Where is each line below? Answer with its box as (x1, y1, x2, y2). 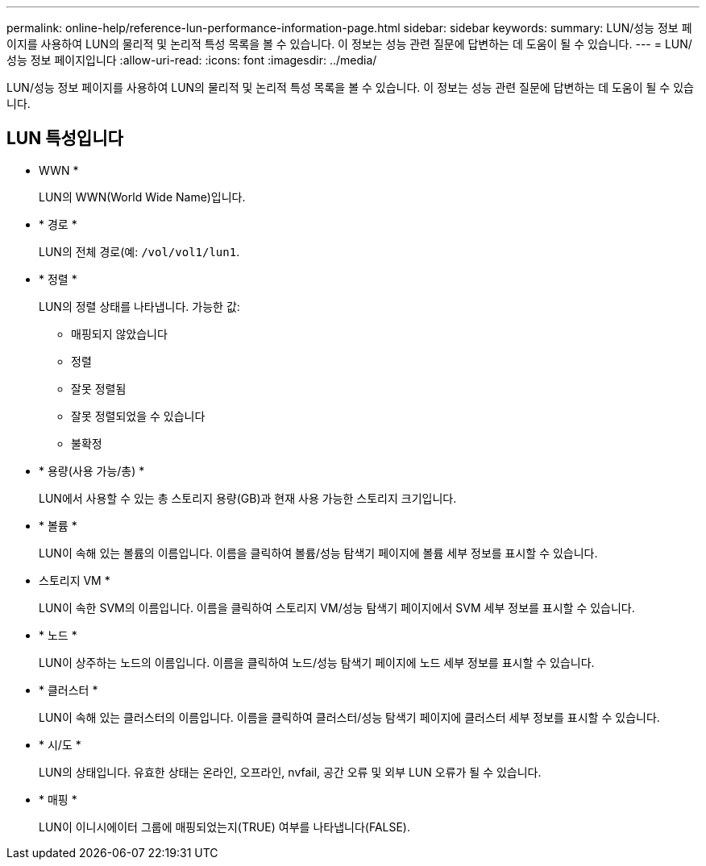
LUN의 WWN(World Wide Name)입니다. (39, 189, 246, 204)
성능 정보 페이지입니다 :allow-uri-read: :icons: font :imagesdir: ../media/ (6, 53, 377, 67)
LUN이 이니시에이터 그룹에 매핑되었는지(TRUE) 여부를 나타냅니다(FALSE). (39, 819, 410, 834)
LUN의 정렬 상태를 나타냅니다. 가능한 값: (39, 299, 240, 313)
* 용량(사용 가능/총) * (39, 463, 145, 478)
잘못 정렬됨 (71, 381, 127, 396)
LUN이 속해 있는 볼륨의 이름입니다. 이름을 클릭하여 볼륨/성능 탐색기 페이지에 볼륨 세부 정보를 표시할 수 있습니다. (39, 545, 598, 560)
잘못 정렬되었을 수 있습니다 (71, 408, 206, 423)
